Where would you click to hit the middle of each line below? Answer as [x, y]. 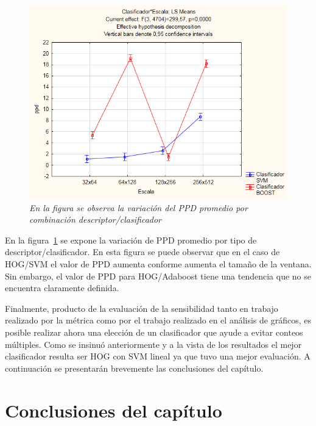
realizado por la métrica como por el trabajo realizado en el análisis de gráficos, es [158, 320]
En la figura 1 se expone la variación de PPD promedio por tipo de [131, 240]
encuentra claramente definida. [62, 288]
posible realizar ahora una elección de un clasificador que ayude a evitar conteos [154, 332]
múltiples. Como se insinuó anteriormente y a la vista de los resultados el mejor [153, 344]
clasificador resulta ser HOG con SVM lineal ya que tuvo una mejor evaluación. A [158, 356]
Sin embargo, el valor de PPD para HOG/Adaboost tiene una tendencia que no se [158, 276]
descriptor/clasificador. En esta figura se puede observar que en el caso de [142, 252]
